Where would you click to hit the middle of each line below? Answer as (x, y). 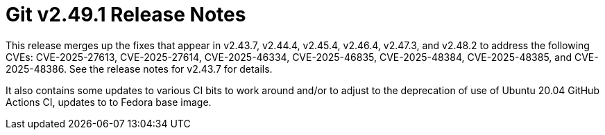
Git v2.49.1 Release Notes (126, 15)
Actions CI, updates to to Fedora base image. (109, 102)
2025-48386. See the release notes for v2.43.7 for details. (139, 69)
